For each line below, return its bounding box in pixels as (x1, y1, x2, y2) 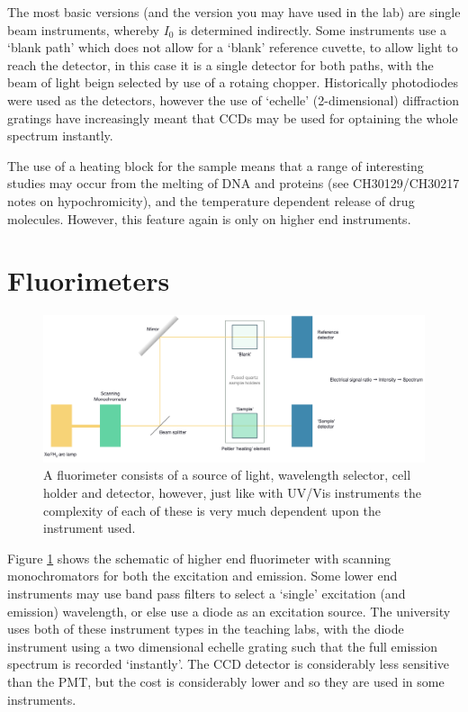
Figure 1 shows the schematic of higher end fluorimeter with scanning (7, 548, 391, 567)
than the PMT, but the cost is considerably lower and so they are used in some (7, 671, 445, 690)
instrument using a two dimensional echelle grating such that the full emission (7, 636, 438, 655)
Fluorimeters (7, 262, 170, 299)
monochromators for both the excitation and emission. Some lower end (7, 566, 398, 585)
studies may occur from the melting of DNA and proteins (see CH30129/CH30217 (7, 174, 460, 193)
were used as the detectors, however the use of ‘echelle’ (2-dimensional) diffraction (7, 90, 460, 109)
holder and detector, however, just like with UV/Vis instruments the (43, 482, 422, 501)
